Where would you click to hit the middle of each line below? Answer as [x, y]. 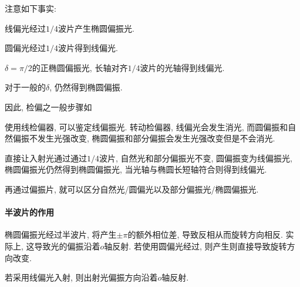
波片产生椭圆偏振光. [96, 28]
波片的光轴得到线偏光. [182, 67]
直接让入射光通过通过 [46, 158]
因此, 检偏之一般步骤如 [48, 107]
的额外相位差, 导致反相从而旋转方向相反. [205, 234]
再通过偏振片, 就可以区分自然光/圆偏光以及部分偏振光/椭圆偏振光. [132, 189]
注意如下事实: [31, 8]
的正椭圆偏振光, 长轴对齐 [80, 67]
